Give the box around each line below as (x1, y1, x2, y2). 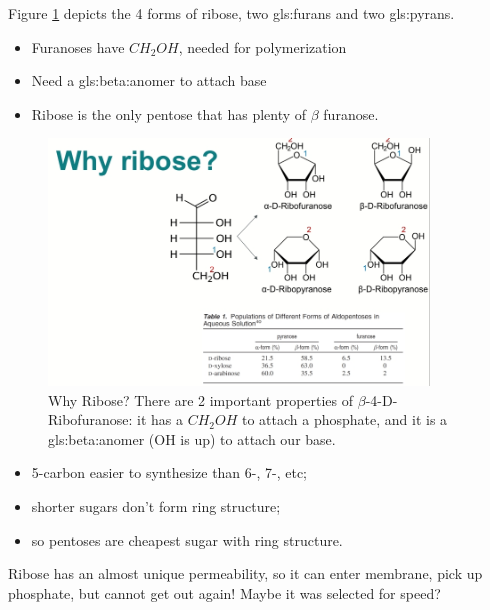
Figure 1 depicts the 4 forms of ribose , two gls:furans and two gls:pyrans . (8, 3, 455, 23)
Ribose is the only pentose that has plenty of (31, 103, 307, 124)
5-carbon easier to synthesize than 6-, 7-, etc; (31, 462, 308, 483)
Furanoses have (31, 36, 125, 57)
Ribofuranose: (48, 409, 133, 430)
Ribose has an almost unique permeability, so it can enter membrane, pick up (8, 563, 483, 584)
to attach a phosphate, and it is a (241, 409, 448, 430)
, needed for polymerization (178, 36, 347, 57)
